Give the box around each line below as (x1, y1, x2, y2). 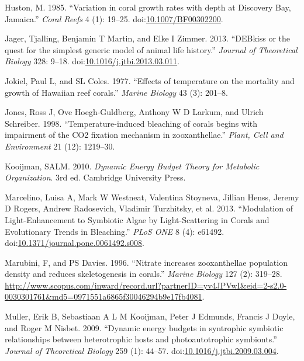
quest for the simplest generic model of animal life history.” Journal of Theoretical (5, 43, 298, 55)
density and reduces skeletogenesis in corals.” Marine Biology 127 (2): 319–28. (5, 268, 282, 280)
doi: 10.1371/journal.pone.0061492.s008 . (5, 237, 144, 249)
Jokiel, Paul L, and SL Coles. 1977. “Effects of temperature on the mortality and (5, 74, 295, 86)
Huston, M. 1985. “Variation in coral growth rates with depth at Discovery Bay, (5, 1, 291, 13)
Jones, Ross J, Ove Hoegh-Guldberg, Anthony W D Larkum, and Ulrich (5, 106, 264, 118)
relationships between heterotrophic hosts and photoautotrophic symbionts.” (5, 333, 277, 345)
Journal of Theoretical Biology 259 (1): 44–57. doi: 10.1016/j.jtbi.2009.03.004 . (5, 344, 279, 356)
